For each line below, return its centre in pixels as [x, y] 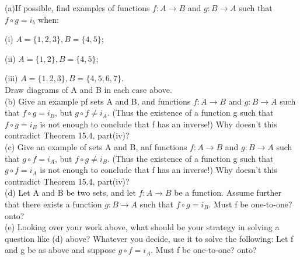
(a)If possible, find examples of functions [77, 8]
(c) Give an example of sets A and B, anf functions [96, 146]
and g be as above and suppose [60, 250]
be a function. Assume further [228, 193]
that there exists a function [53, 204]
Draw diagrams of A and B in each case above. [88, 89]
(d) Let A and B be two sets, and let [70, 193]
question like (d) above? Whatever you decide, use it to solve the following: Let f [149, 238]
